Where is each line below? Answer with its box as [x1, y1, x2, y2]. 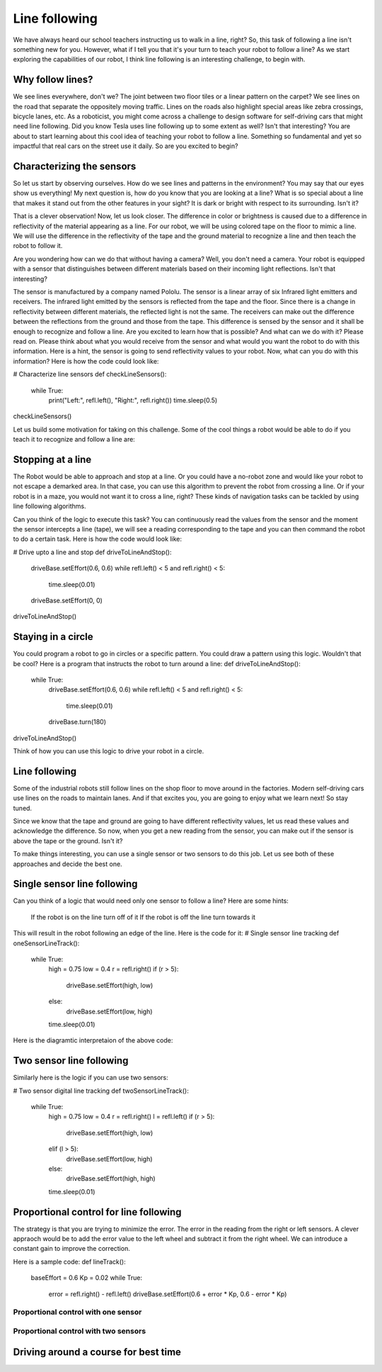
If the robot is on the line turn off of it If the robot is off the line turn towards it [30, 913, 256, 921]
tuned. [13, 804, 32, 812]
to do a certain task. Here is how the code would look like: [13, 535, 182, 544]
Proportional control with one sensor [13, 1308, 142, 1317]
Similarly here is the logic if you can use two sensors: [13, 1074, 169, 1082]
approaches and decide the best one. [13, 860, 123, 868]
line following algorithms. [13, 502, 86, 510]
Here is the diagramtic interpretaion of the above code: [13, 1036, 173, 1045]
